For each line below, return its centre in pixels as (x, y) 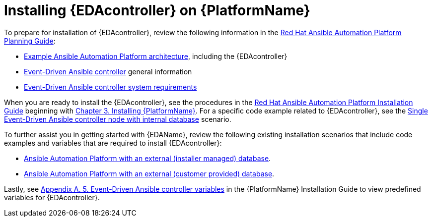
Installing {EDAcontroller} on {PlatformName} (157, 10)
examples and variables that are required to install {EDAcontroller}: (113, 143)
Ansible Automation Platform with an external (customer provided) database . (149, 173)
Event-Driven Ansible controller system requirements (110, 87)
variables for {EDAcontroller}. (52, 197)
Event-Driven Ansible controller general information (108, 71)
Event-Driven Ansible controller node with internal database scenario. (118, 119)
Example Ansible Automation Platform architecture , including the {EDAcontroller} (156, 56)
